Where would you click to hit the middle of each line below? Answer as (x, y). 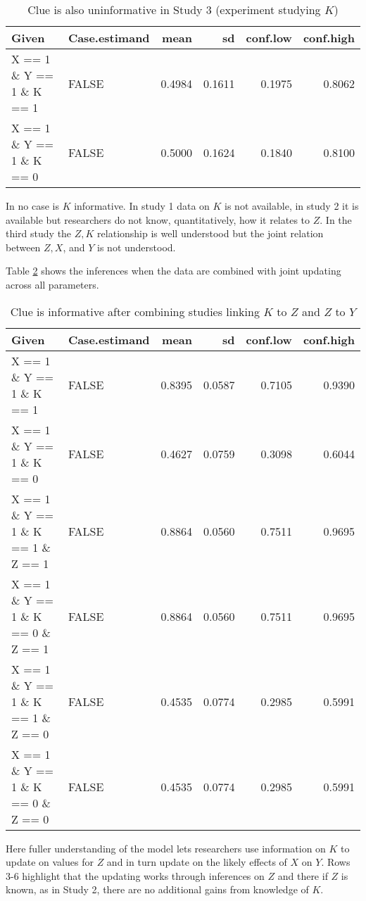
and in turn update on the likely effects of (197, 862)
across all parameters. (52, 284)
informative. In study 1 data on (142, 206)
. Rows (336, 862)
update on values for (50, 862)
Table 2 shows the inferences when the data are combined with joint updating (173, 271)
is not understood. (137, 247)
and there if (303, 875)
